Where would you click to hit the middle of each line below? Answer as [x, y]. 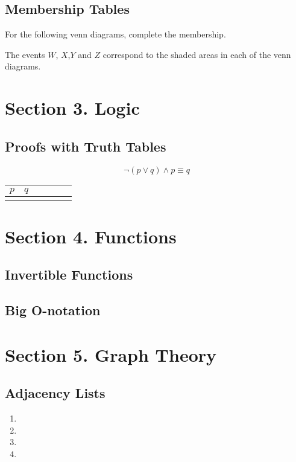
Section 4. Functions [91, 236]
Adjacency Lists [55, 393]
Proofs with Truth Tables [86, 146]
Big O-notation [53, 310]
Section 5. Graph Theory [111, 354]
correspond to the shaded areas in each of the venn [197, 54]
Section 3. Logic [72, 108]
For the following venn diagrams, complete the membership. [115, 34]
